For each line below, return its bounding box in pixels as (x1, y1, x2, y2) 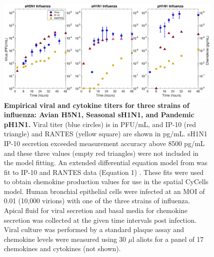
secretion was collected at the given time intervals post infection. (4, 214, 196, 225)
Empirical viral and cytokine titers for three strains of (4, 100, 190, 110)
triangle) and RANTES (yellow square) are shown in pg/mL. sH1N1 (4, 128, 208, 139)
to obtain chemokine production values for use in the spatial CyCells (4, 176, 209, 187)
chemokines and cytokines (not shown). (4, 243, 121, 254)
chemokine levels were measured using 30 (4, 234, 126, 244)
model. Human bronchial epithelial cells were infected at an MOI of (4, 186, 205, 196)
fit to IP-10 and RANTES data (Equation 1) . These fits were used (4, 167, 204, 177)
